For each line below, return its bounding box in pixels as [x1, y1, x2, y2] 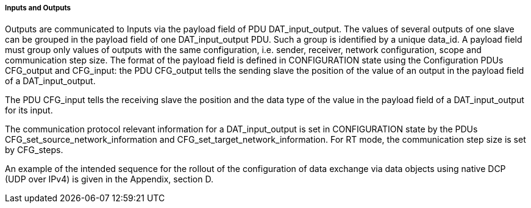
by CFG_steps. [5, 145, 63, 156]
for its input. [5, 105, 53, 116]
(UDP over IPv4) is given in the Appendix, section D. [5, 174, 213, 185]
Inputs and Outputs [5, 4, 71, 12]
